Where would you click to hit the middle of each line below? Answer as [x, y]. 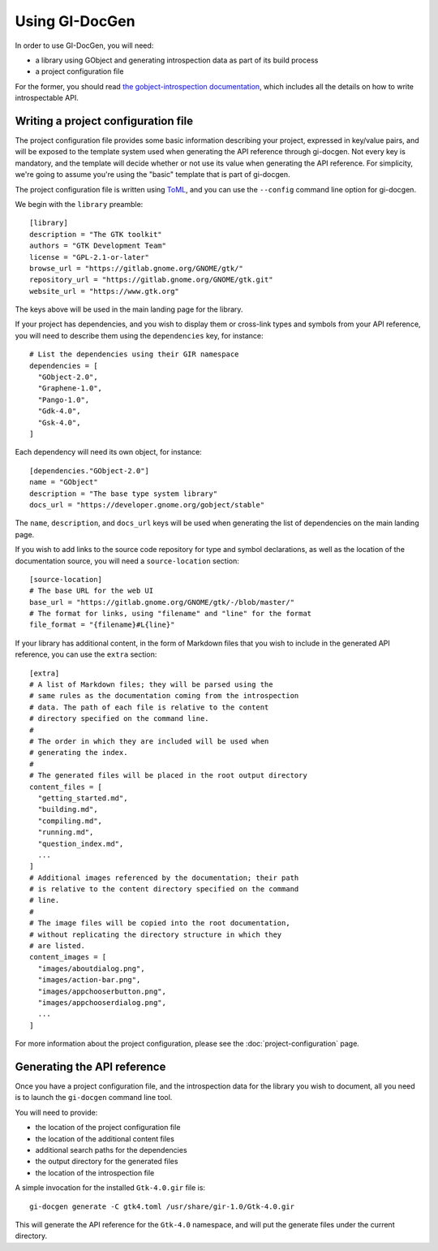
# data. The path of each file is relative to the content [149, 707]
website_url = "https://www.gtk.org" [105, 291]
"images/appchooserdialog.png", [102, 1002]
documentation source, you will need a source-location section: [127, 561]
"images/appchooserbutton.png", [102, 991]
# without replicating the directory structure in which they [156, 934]
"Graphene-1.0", [70, 388]
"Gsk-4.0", [59, 423]
